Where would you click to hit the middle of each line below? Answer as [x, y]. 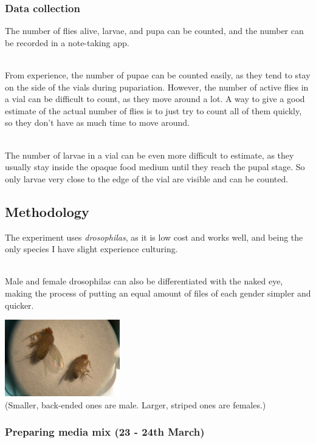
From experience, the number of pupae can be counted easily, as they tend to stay [158, 75]
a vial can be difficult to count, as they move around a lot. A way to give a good [155, 99]
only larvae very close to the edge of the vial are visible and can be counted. [147, 178]
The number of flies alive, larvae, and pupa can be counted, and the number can [154, 31]
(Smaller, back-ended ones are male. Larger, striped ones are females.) [136, 404]
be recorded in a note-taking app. [67, 42]
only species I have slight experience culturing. [91, 249]
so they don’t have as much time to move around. [97, 122]
